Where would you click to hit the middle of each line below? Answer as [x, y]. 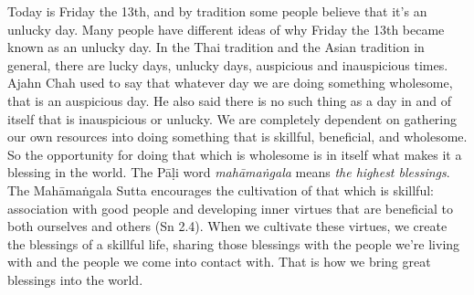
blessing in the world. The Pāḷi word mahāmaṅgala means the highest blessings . [229, 172]
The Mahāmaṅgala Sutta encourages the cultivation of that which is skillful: [221, 190]
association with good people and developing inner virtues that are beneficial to [231, 208]
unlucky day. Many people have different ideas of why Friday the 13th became [226, 29]
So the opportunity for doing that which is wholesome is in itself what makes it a [235, 154]
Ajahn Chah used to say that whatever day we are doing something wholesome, [230, 83]
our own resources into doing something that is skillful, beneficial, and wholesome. [237, 137]
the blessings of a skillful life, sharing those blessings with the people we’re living [234, 243]
